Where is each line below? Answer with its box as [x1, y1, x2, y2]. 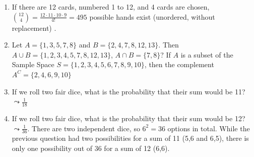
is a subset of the [180, 49, 233, 60]
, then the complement [144, 59, 214, 70]
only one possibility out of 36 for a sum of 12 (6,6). [12, 143, 170, 153]
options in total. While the [167, 123, 250, 133]
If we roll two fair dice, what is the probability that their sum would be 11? [12, 86, 245, 96]
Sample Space [12, 59, 54, 70]
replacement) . [12, 22, 56, 33]
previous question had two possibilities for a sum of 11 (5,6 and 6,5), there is [12, 133, 249, 143]
